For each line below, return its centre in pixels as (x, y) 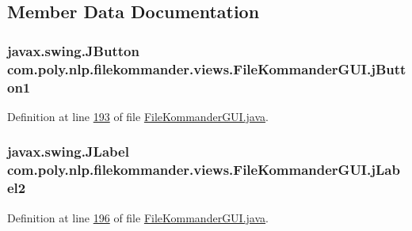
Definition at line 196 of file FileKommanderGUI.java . (138, 217)
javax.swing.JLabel (68, 151)
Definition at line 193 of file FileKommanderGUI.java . (138, 116)
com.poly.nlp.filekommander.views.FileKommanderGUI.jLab (204, 170)
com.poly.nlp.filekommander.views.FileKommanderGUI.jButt (207, 68)
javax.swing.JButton (73, 50)
